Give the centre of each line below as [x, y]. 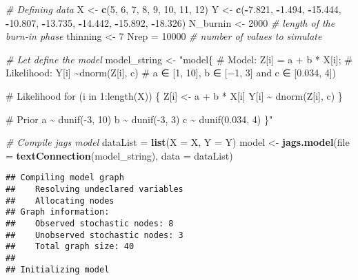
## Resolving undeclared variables [95, 189]
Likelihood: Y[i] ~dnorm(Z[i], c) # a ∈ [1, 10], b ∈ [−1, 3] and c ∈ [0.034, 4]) [171, 73]
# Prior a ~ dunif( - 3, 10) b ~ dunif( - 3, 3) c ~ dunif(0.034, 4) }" [139, 119]
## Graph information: [58, 212]
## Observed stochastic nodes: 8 [90, 223]
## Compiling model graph [65, 178]
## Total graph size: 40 [70, 247]
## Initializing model [58, 269]
